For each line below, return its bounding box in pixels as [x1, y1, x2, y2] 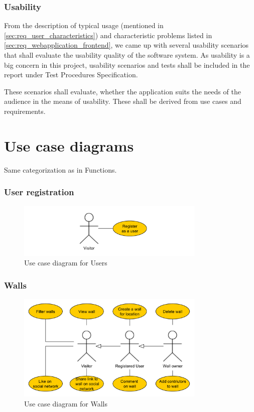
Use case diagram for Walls [24, 398, 107, 408]
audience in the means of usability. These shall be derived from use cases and [4, 96, 241, 106]
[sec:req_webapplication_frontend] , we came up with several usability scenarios [4, 40, 249, 50]
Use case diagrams [4, 135, 134, 156]
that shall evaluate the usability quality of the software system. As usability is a [4, 50, 250, 60]
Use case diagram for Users [24, 257, 107, 268]
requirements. [4, 105, 46, 116]
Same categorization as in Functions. [4, 164, 117, 175]
